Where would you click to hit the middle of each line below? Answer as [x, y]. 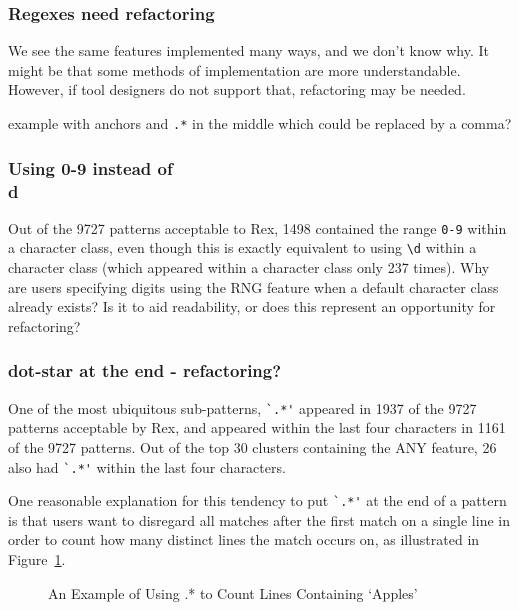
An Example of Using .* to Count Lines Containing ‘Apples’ [233, 592]
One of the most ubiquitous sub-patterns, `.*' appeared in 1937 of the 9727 [242, 407]
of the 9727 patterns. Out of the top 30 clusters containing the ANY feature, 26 [252, 446]
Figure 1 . [37, 559]
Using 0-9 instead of [90, 167]
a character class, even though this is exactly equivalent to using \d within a [242, 247]
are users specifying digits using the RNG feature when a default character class [253, 286]
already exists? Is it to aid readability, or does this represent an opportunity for [252, 306]
